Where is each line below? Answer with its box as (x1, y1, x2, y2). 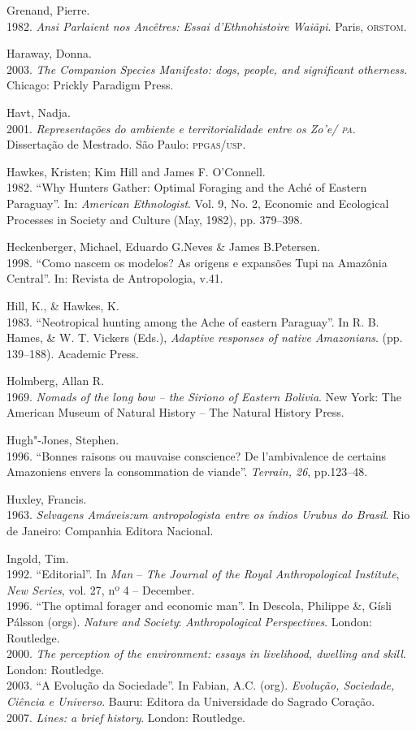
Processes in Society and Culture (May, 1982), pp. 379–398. (6, 210, 303, 227)
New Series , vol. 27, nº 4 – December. (6, 581, 195, 598)
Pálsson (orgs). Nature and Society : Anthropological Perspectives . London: (6, 613, 372, 629)
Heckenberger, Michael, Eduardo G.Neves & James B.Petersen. (6, 238, 320, 255)
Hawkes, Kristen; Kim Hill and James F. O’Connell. (6, 162, 266, 180)
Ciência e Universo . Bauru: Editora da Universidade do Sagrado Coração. (6, 692, 375, 709)
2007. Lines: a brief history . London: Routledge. (6, 708, 245, 725)
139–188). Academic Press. (6, 344, 139, 361)
